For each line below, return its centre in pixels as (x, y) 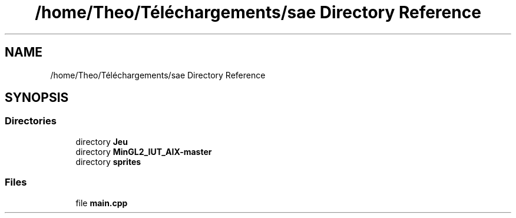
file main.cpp (102, 203)
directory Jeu (102, 141)
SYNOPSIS (37, 98)
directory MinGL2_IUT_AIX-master (144, 151)
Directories (31, 121)
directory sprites (108, 161)
